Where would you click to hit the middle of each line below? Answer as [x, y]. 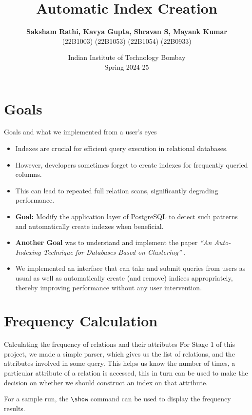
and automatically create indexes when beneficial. [89, 226]
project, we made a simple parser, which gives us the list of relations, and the [119, 353]
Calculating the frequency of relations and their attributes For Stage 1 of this [119, 344]
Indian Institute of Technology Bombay [127, 57]
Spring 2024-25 [127, 66]
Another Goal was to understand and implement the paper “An [114, 242]
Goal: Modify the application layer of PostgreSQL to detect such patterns [126, 216]
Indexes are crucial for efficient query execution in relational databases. [122, 148]
